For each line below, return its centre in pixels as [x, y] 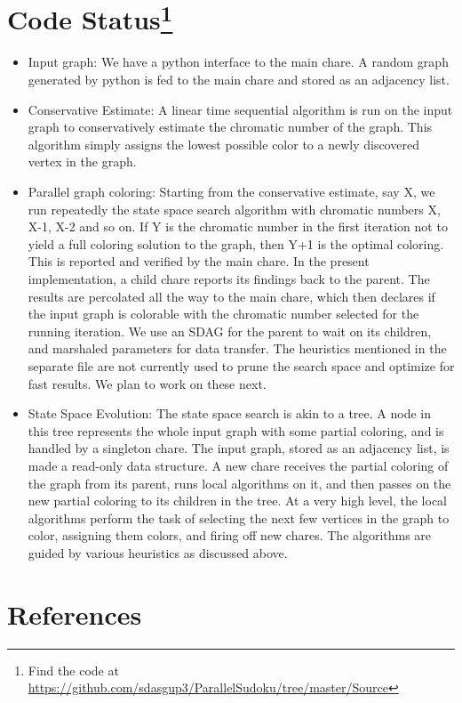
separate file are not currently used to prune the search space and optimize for [241, 365]
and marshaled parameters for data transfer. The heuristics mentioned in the [237, 348]
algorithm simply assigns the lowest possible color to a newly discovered [223, 144]
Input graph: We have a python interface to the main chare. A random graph [238, 62]
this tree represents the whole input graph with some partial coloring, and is [236, 430]
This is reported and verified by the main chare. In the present [199, 261]
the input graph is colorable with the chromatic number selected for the [223, 314]
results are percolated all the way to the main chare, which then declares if [231, 296]
